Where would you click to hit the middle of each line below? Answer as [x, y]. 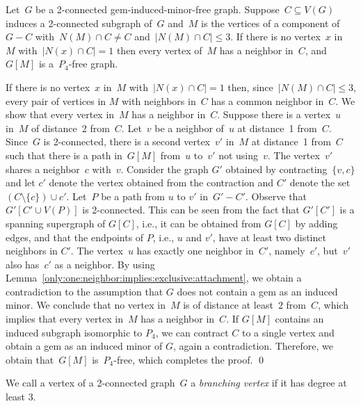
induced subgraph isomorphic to [74, 332]
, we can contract [192, 332]
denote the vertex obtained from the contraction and [161, 182]
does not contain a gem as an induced [257, 291]
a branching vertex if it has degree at [269, 383]
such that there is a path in [64, 155]
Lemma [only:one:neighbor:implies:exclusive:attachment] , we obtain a [154, 278]
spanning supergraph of [56, 223]
